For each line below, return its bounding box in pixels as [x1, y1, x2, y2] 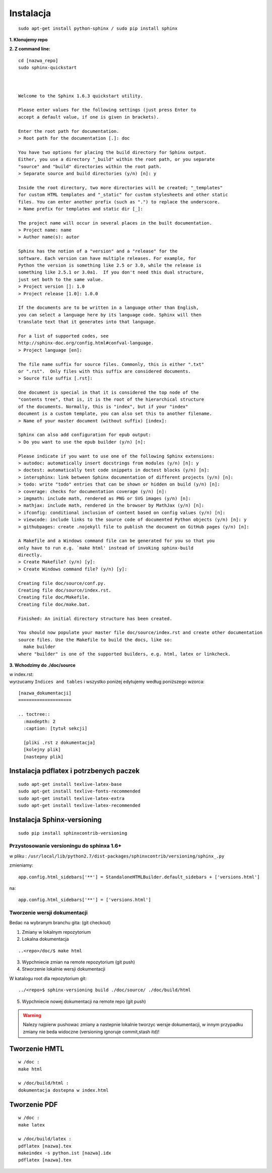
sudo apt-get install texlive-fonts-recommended [18, 788, 141, 794]
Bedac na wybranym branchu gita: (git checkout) [9, 920, 111, 926]
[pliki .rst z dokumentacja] [23, 739, 96, 745]
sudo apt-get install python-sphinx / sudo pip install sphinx [18, 25, 178, 31]
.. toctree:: [18, 712, 50, 717]
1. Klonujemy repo [9, 36, 48, 42]
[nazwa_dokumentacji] [18, 690, 72, 696]
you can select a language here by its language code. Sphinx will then [18, 312, 201, 317]
